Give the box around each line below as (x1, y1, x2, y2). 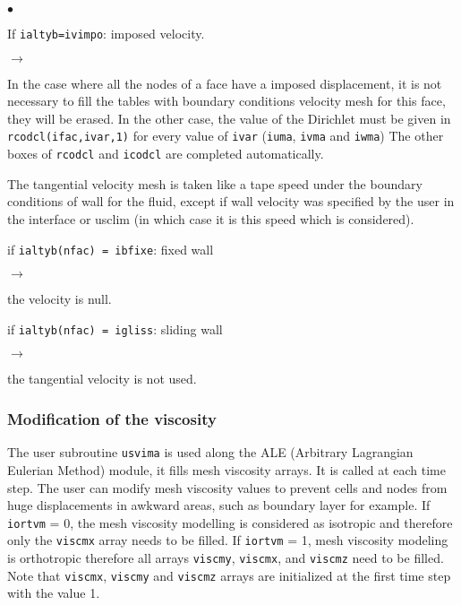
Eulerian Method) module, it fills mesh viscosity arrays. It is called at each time (7, 460, 446, 479)
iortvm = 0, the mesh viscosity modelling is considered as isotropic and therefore (7, 513, 453, 532)
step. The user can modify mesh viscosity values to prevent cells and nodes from (7, 478, 448, 497)
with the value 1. (7, 583, 100, 602)
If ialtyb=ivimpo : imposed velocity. (7, 24, 205, 42)
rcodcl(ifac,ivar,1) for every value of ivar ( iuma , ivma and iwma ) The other (7, 126, 444, 145)
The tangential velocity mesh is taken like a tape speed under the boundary (7, 174, 423, 193)
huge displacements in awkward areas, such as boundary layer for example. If (7, 496, 431, 514)
